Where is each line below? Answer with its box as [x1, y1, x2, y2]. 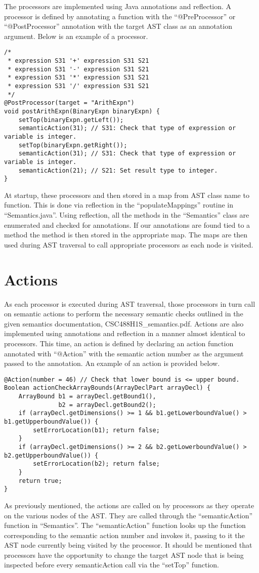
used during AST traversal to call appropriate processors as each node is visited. [4, 239, 253, 250]
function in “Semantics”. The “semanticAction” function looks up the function [4, 520, 246, 530]
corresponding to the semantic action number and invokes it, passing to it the [4, 529, 245, 540]
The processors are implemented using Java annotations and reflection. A [4, 1, 232, 11]
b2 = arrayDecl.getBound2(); [58, 401, 156, 408]
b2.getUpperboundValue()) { [4, 452, 99, 459]
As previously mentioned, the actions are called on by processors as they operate [4, 500, 254, 510]
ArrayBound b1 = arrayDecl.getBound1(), [18, 393, 156, 400]
